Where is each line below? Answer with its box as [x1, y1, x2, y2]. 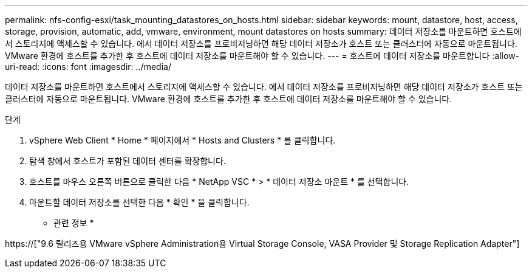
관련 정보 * [53, 218, 94, 228]
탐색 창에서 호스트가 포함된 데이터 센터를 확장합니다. [29, 156, 226, 166]
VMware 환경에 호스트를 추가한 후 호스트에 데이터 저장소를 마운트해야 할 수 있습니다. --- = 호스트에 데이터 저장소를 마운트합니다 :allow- [5, 50, 520, 61]
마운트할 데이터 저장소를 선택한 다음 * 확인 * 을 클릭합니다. [29, 197, 250, 207]
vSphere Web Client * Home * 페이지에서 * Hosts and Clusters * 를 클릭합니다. [29, 135, 336, 145]
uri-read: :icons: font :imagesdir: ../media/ [5, 61, 171, 72]
